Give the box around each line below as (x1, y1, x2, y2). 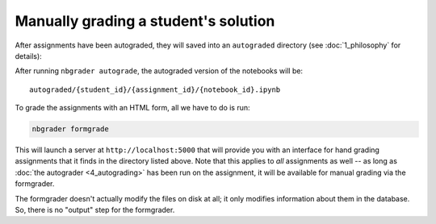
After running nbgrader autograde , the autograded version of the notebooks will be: (15, 66, 303, 76)
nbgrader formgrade (31, 125, 109, 134)
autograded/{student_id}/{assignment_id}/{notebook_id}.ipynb (29, 85, 281, 94)
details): (15, 51, 42, 60)
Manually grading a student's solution (15, 12, 275, 30)
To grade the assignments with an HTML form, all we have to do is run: (15, 103, 250, 113)
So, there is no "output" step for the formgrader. (15, 205, 175, 215)
